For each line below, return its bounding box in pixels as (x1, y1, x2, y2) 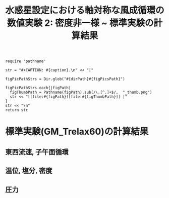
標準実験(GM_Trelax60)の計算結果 (5, 126, 149, 137)
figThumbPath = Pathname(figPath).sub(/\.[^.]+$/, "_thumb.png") (10, 90, 152, 95)
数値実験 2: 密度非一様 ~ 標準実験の (7, 17, 154, 29)
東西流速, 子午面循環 (5, 147, 69, 156)
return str (5, 107, 28, 113)
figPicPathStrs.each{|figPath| (5, 86, 71, 91)
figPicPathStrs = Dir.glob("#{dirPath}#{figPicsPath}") (5, 76, 125, 82)
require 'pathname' (5, 59, 46, 64)
